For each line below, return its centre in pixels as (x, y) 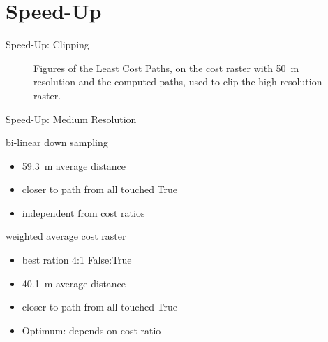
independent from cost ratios (83, 212)
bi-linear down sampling (57, 142)
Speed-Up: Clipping (47, 44)
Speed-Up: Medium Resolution (71, 119)
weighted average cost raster (66, 236)
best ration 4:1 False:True (77, 260)
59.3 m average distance (74, 165)
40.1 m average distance (74, 283)
